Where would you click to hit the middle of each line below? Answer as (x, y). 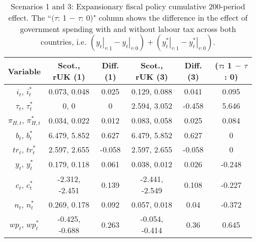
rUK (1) (69, 76)
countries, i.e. (64, 42)
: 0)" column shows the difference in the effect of (164, 17)
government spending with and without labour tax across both (128, 29)
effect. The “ (30, 17)
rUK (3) (152, 76)
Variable (24, 71)
